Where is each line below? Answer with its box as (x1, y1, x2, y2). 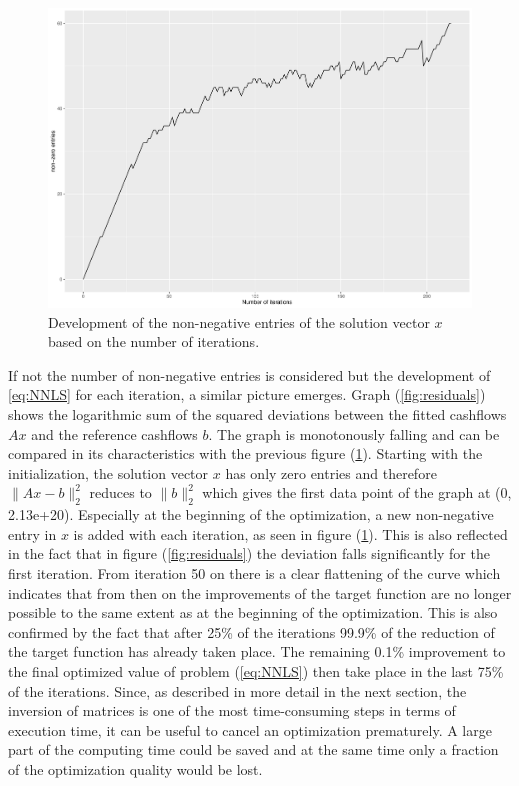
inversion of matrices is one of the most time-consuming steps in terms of (8, 700, 456, 721)
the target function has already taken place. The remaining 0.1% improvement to (8, 641, 506, 662)
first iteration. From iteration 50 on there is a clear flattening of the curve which (8, 562, 501, 583)
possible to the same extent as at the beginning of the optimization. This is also (8, 602, 498, 623)
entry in (8, 523, 57, 544)
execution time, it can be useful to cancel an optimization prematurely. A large (8, 719, 492, 740)
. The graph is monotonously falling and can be (208, 423, 500, 444)
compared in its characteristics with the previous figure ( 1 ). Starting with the (8, 443, 483, 464)
